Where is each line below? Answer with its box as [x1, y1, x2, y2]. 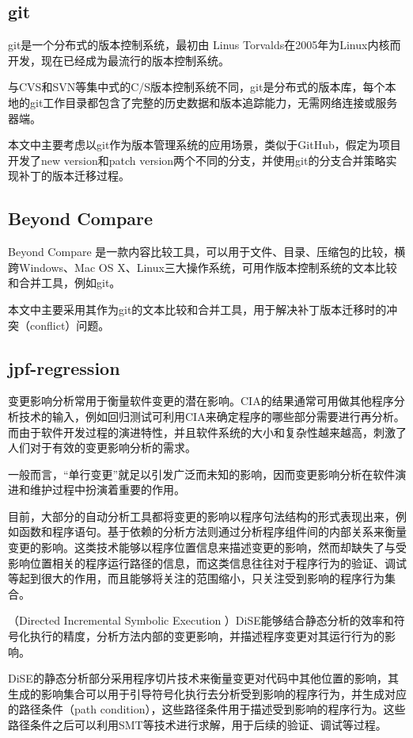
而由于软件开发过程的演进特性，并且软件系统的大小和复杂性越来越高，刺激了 [8, 423, 407, 440]
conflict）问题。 [29, 316, 110, 333]
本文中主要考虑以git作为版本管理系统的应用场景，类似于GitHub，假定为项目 [8, 136, 401, 153]
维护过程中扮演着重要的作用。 [29, 481, 185, 498]
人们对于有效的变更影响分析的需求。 [8, 439, 196, 456]
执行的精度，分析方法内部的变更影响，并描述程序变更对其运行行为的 [29, 628, 385, 644]
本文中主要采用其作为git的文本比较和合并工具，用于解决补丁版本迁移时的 [8, 300, 387, 317]
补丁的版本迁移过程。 [18, 167, 130, 184]
